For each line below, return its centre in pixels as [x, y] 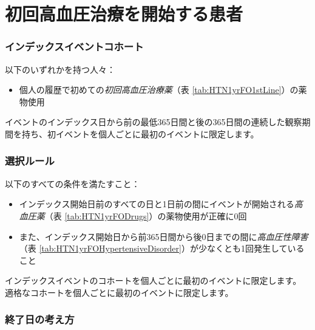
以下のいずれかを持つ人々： [60, 69]
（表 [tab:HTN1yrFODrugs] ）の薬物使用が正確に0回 [146, 215]
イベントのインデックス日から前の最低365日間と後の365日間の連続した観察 [154, 122]
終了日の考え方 [40, 319]
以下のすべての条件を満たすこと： [73, 183]
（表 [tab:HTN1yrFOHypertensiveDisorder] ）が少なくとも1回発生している [162, 248]
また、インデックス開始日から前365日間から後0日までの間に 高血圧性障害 [164, 236]
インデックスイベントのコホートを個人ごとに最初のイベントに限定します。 [153, 280]
